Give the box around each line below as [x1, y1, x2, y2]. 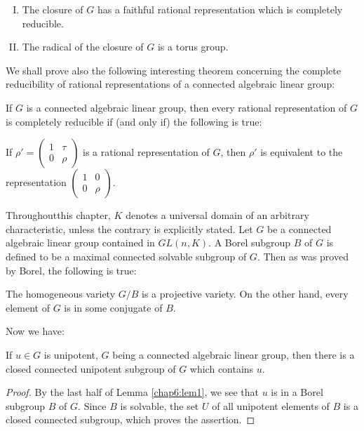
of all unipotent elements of [212, 398, 330, 413]
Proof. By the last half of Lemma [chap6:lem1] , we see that [6, 385, 259, 399]
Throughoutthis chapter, [6, 208, 111, 223]
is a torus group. [157, 39, 229, 54]
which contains [189, 361, 254, 376]
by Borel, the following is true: [6, 263, 137, 277]
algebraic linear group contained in [6, 235, 155, 250]
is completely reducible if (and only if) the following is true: [6, 114, 262, 128]
